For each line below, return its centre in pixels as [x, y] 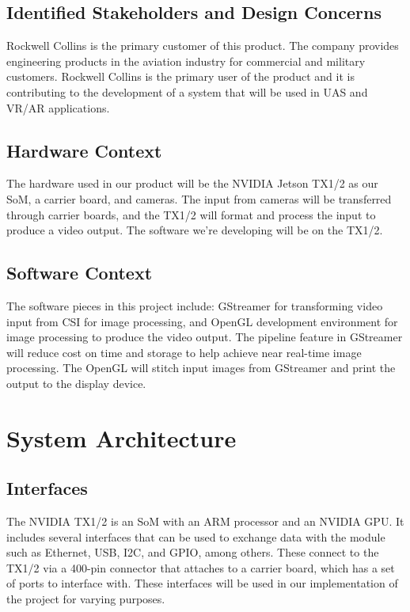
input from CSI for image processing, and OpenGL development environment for [202, 321]
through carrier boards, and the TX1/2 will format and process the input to [191, 214]
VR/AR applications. [58, 107]
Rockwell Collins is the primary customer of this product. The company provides [203, 46]
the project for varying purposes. [86, 599]
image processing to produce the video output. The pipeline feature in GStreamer [205, 337]
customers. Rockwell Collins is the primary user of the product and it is [180, 76]
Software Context [80, 273]
